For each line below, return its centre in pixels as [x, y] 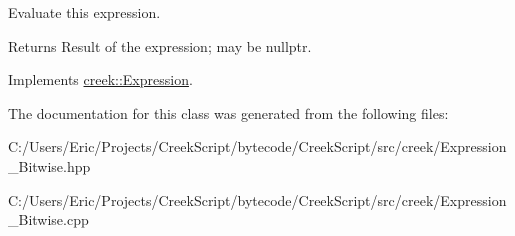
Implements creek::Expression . [100, 79]
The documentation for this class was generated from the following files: [228, 112]
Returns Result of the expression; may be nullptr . [160, 45]
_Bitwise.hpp [49, 165]
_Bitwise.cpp [48, 219]
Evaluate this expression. [84, 12]
